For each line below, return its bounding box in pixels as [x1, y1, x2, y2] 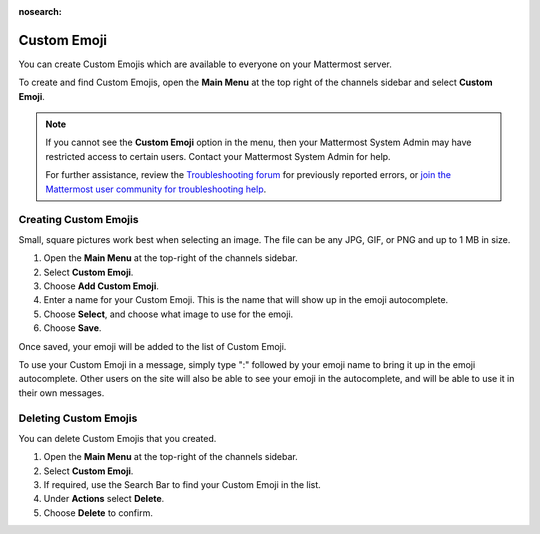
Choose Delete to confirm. [43, 506, 154, 519]
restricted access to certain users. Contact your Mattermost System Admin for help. [45, 150, 391, 162]
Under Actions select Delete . [43, 493, 165, 505]
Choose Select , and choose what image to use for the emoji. [43, 308, 294, 320]
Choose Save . [43, 322, 102, 334]
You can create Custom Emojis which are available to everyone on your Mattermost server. [18, 58, 392, 70]
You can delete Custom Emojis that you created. [18, 432, 217, 444]
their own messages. [18, 386, 105, 399]
